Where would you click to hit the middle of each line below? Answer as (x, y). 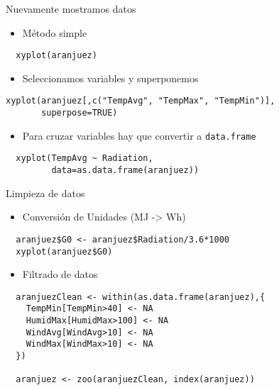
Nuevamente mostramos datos (71, 9)
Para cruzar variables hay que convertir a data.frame (139, 135)
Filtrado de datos (60, 274)
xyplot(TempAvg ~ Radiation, (84, 158)
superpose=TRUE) (80, 113)
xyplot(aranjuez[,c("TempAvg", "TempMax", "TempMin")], (141, 101)
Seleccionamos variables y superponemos (110, 78)
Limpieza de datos (45, 193)
